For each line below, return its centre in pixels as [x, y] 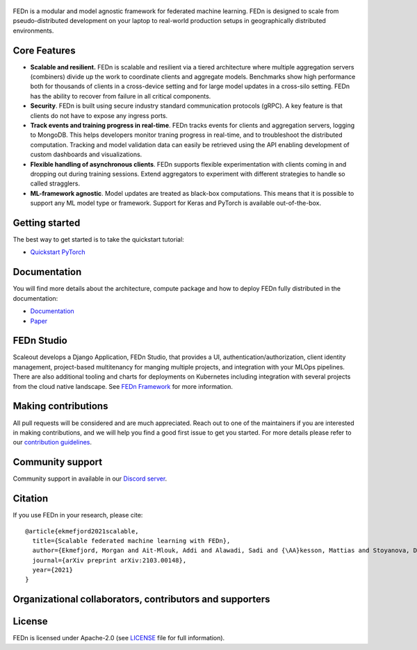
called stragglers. [55, 183]
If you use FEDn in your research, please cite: [78, 515]
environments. [33, 31]
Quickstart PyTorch [58, 252]
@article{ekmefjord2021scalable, [82, 531]
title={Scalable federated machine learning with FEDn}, [131, 541]
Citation [31, 499]
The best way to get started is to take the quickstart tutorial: [98, 240]
